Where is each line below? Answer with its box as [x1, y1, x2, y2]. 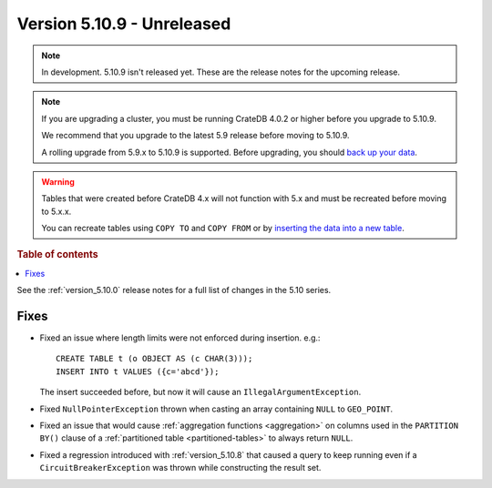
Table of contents [16, 249, 99, 261]
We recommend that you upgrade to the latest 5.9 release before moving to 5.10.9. [41, 130, 350, 141]
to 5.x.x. [41, 206, 72, 217]
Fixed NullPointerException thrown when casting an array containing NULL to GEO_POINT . [39, 403, 394, 414]
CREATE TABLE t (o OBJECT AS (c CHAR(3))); [56, 353, 253, 364]
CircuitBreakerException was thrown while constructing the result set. [39, 463, 322, 473]
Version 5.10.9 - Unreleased [16, 14, 231, 34]
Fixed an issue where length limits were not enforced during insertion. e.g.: [39, 332, 321, 343]
